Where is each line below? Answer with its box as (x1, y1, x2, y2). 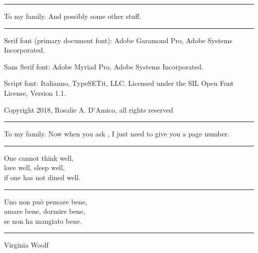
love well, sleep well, (4, 162, 65, 173)
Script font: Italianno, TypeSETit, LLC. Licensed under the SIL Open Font (4, 78, 234, 88)
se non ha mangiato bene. (4, 215, 82, 226)
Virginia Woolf (4, 240, 49, 250)
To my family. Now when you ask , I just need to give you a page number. (4, 128, 230, 139)
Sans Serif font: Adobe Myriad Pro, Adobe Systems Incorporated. (4, 61, 204, 71)
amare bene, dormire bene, (4, 206, 85, 216)
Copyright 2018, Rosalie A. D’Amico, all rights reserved (4, 104, 174, 115)
